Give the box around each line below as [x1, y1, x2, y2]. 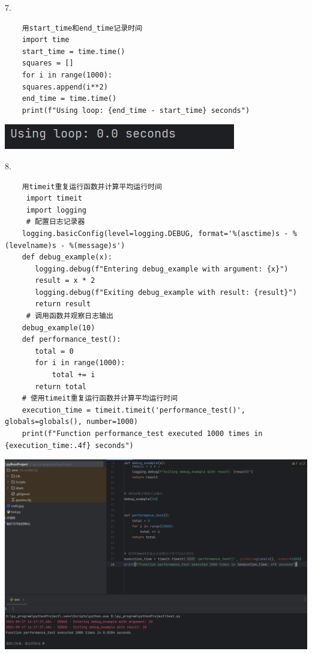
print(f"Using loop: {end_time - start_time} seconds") [22, 106, 250, 115]
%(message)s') [69, 241, 125, 250]
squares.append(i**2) [22, 82, 108, 91]
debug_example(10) [22, 323, 95, 332]
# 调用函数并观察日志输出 [26, 312, 113, 321]
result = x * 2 [35, 276, 95, 285]
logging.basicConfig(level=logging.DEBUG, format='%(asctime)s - [22, 229, 289, 238]
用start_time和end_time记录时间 [22, 23, 142, 32]
